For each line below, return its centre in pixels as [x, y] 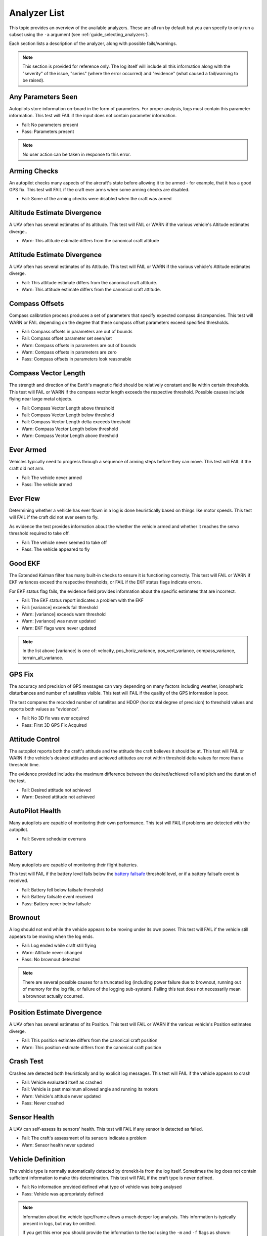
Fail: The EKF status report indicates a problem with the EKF [83, 600]
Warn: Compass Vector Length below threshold [70, 429]
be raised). [33, 80]
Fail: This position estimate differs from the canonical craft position [89, 1040]
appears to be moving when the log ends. [51, 936]
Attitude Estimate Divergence [55, 255]
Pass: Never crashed [43, 1103]
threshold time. [24, 765]
